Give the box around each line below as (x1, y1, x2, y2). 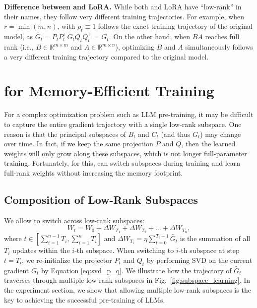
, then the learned (181, 138, 236, 149)
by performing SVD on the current (146, 254, 253, 265)
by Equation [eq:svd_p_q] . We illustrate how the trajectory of (41, 265, 232, 275)
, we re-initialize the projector (22, 254, 112, 265)
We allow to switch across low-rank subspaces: (4, 215, 144, 225)
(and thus (161, 128, 191, 139)
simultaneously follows (185, 42, 253, 52)
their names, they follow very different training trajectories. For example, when (4, 11, 245, 21)
